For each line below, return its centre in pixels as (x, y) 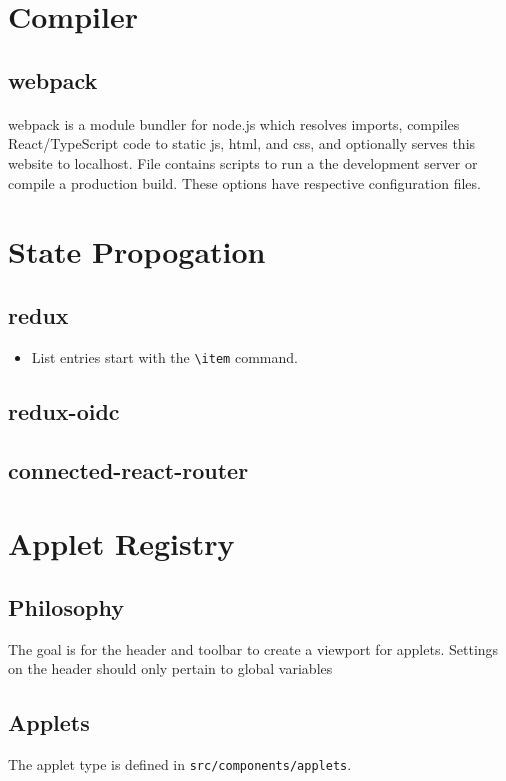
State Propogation (137, 251)
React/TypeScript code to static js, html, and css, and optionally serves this (242, 143)
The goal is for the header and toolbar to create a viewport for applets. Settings (253, 648)
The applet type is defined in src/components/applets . (180, 763)
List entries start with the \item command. (164, 356)
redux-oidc (64, 410)
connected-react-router (128, 469)
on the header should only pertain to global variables (170, 668)
